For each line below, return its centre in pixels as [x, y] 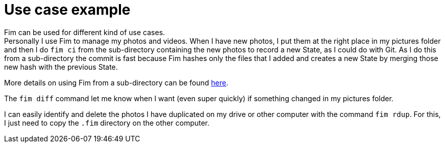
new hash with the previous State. [61, 67]
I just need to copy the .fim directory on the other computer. [107, 123]
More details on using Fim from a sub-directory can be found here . [116, 82]
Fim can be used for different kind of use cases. [85, 32]
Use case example [67, 10]
